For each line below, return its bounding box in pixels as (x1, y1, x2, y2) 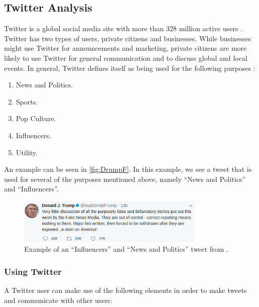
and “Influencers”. (4, 183, 59, 194)
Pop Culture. (16, 113, 56, 124)
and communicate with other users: (4, 294, 113, 305)
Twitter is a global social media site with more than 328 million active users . (4, 23, 243, 34)
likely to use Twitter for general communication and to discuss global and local (4, 52, 247, 63)
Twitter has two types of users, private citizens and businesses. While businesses (4, 33, 251, 43)
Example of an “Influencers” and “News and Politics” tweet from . (24, 244, 228, 254)
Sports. (16, 96, 38, 107)
